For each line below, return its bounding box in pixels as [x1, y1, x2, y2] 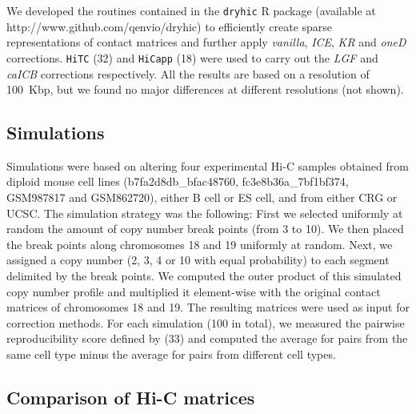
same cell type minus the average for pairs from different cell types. [6, 346, 336, 363]
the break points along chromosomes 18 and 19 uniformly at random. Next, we [6, 235, 393, 252]
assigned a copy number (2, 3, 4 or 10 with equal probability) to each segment [6, 251, 390, 268]
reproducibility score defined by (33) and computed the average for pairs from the [6, 330, 408, 347]
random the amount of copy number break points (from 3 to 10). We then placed [6, 220, 404, 237]
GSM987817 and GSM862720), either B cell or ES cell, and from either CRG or [6, 189, 398, 206]
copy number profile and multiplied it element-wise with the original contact [6, 283, 381, 299]
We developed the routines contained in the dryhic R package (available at [6, 2, 376, 18]
